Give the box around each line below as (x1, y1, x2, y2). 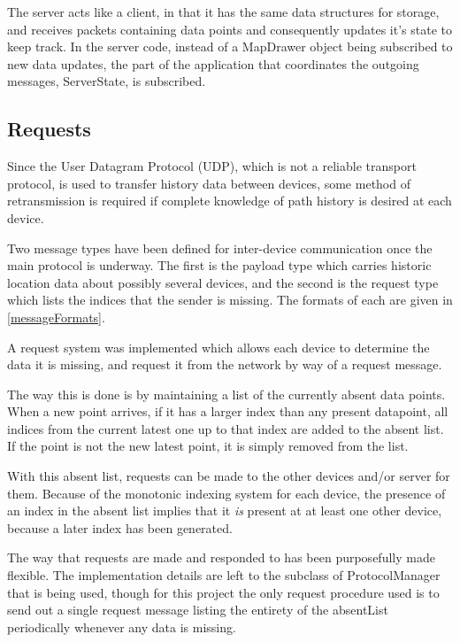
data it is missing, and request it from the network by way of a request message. (7, 355, 442, 374)
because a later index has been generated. (7, 518, 233, 537)
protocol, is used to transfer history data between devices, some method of (7, 174, 410, 192)
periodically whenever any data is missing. (7, 617, 236, 636)
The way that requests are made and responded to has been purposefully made (7, 548, 435, 567)
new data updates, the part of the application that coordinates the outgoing (7, 54, 419, 73)
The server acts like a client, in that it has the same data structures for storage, (7, 3, 440, 20)
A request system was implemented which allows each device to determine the (7, 337, 430, 356)
